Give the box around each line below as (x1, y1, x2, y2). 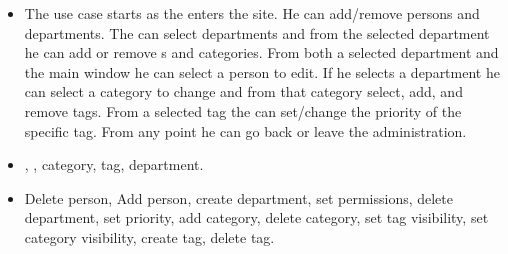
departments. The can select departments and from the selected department (24, 22, 490, 43)
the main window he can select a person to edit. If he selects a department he (24, 61, 500, 82)
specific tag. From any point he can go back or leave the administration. (24, 120, 467, 141)
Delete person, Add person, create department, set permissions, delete (24, 187, 453, 208)
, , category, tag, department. (24, 154, 204, 175)
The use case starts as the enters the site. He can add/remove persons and (24, 3, 480, 23)
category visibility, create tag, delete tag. (24, 226, 275, 247)
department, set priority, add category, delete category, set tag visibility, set (24, 207, 489, 228)
